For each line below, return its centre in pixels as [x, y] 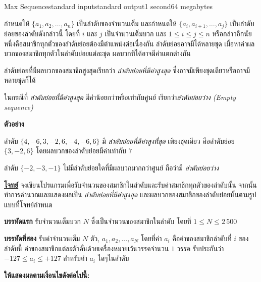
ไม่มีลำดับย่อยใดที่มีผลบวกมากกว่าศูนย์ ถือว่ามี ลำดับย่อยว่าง [141, 167]
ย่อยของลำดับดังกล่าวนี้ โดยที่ [42, 34]
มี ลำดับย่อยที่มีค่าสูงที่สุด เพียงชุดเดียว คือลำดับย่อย [168, 140]
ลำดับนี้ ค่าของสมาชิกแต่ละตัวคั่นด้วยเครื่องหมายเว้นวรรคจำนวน [87, 248]
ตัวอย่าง [14, 124]
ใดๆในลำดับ [113, 258]
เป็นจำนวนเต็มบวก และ [136, 34]
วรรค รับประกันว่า [200, 248]
